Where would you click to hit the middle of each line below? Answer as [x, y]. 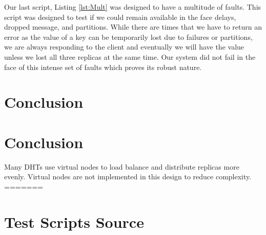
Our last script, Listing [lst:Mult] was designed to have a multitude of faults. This [133, 7]
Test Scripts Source [74, 221]
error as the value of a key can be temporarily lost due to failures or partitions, [128, 37]
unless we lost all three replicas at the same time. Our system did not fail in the [130, 56]
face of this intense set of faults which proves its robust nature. [103, 67]
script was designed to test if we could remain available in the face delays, [120, 17]
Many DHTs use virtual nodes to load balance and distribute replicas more [122, 166]
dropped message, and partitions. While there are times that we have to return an [133, 27]
